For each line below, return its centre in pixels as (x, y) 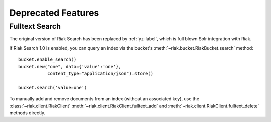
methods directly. (27, 113)
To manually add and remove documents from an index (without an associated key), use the (104, 99)
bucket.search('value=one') (53, 88)
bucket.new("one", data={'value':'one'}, (70, 67)
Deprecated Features (54, 13)
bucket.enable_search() (47, 60)
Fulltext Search (35, 26)
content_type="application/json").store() (100, 73)
